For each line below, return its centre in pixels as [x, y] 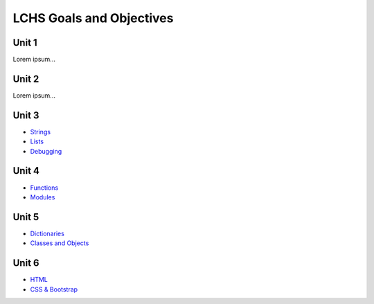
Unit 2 [26, 79]
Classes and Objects [60, 243]
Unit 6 [26, 263]
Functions [44, 188]
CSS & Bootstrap [54, 289]
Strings [41, 132]
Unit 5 [26, 217]
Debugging [46, 151]
